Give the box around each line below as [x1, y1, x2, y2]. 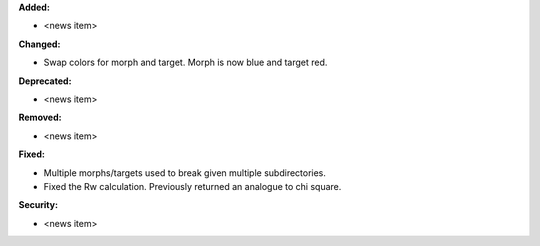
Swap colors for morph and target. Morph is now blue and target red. [43, 56, 328, 69]
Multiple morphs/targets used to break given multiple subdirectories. [43, 166, 327, 179]
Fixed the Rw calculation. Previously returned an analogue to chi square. [43, 180, 342, 192]
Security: [18, 199, 59, 211]
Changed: [18, 38, 61, 50]
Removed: [18, 111, 62, 124]
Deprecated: [18, 75, 72, 87]
